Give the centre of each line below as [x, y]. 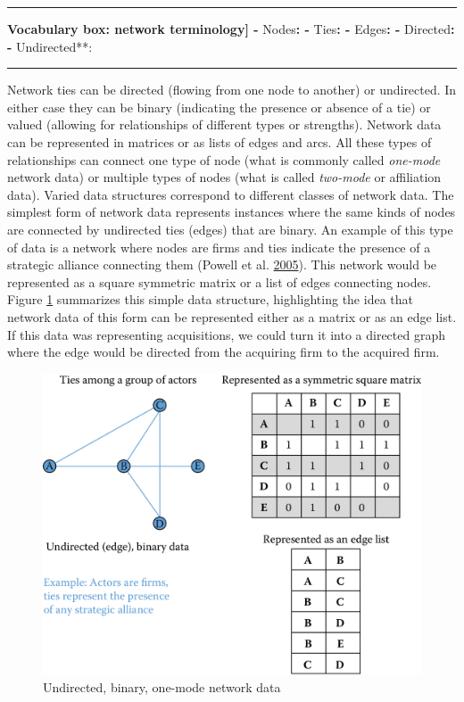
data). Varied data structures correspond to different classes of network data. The [231, 194]
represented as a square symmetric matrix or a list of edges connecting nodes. [220, 281]
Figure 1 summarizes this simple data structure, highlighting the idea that [210, 299]
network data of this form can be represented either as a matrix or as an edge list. [232, 316]
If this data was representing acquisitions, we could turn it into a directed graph [226, 334]
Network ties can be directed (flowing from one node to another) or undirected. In [232, 90]
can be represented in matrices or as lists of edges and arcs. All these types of [220, 141]
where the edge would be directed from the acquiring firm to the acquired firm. [224, 352]
